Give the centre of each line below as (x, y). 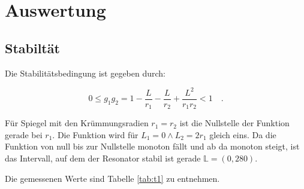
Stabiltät (32, 48)
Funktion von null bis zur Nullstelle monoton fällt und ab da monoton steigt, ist (152, 146)
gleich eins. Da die (243, 134)
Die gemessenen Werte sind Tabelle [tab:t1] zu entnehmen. (112, 178)
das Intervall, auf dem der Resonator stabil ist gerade (103, 158)
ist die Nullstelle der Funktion (234, 123)
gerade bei (24, 134)
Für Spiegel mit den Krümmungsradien (77, 123)
